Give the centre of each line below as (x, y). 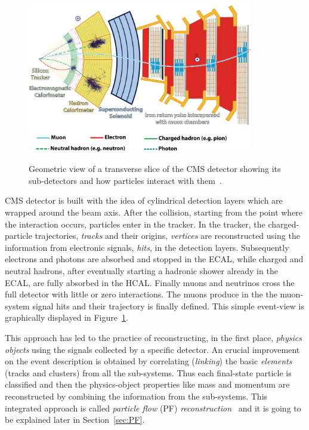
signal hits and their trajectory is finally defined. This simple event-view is (168, 305)
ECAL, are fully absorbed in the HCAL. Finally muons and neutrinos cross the (150, 282)
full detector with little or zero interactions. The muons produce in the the (141, 294)
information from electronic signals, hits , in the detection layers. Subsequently (147, 247)
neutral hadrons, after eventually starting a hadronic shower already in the (141, 271)
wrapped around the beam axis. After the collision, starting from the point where (154, 212)
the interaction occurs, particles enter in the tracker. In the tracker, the (135, 224)
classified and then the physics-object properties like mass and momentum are (147, 384)
